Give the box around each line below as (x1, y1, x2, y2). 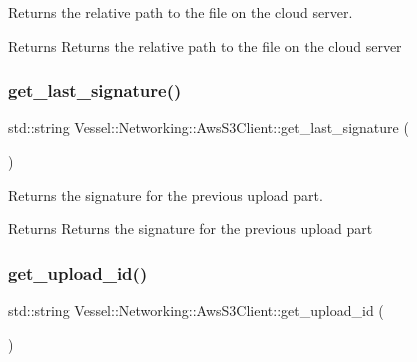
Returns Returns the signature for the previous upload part (8, 218, 373, 239)
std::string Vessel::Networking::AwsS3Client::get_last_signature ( (8, 117, 409, 138)
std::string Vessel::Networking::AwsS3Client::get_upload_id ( (8, 300, 384, 320)
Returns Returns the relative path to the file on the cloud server (8, 35, 402, 56)
